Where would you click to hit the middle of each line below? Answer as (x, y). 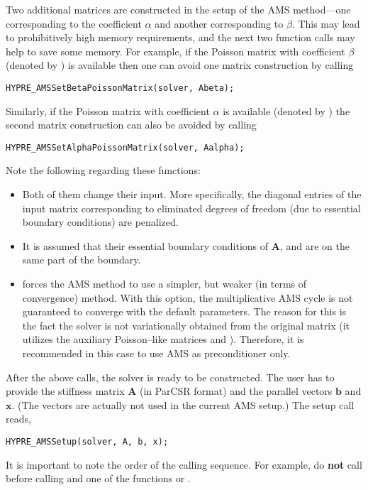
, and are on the (314, 245)
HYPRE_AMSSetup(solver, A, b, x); (87, 441)
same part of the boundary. (82, 260)
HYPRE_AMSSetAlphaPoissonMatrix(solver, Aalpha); (125, 147)
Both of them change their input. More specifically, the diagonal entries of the (192, 194)
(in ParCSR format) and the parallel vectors (236, 391)
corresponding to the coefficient (74, 23)
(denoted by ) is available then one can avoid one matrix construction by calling (180, 65)
